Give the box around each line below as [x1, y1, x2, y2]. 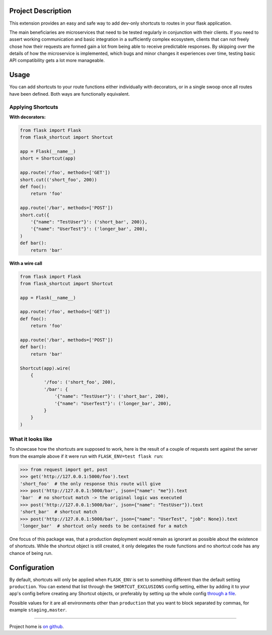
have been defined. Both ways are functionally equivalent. [9, 91, 130, 97]
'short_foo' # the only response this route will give [20, 481, 161, 486]
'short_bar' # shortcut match [20, 509, 98, 515]
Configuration [9, 563, 54, 572]
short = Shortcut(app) [20, 156, 76, 161]
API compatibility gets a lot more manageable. [9, 57, 105, 63]
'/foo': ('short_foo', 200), [43, 379, 116, 385]
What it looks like [9, 436, 52, 443]
